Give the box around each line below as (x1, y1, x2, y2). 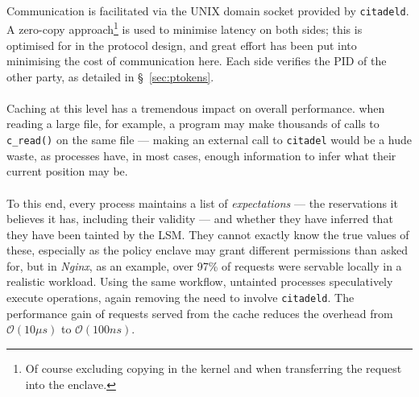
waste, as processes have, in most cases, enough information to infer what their (6, 147, 396, 163)
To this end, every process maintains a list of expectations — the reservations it (6, 194, 398, 211)
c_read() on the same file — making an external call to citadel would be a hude (6, 131, 413, 148)
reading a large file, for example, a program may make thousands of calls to (6, 115, 380, 132)
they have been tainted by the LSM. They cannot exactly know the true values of (6, 225, 409, 242)
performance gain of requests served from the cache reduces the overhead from (6, 304, 393, 321)
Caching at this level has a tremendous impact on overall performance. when (6, 99, 385, 116)
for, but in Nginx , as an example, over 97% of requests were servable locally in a (6, 257, 402, 274)
